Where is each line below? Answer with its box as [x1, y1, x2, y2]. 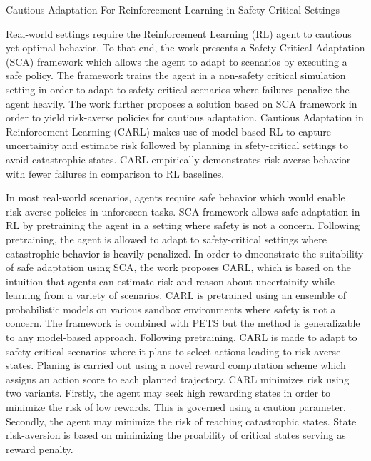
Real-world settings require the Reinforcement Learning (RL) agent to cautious [6, 26, 352, 41]
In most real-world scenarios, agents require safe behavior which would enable [6, 190, 345, 205]
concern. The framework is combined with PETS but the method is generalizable [6, 315, 360, 330]
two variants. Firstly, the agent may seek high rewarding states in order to [6, 385, 331, 400]
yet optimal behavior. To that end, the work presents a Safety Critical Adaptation [6, 40, 365, 55]
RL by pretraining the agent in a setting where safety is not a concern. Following [6, 218, 360, 233]
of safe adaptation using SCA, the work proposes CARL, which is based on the [6, 260, 351, 275]
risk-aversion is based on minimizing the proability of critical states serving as [6, 427, 346, 442]
